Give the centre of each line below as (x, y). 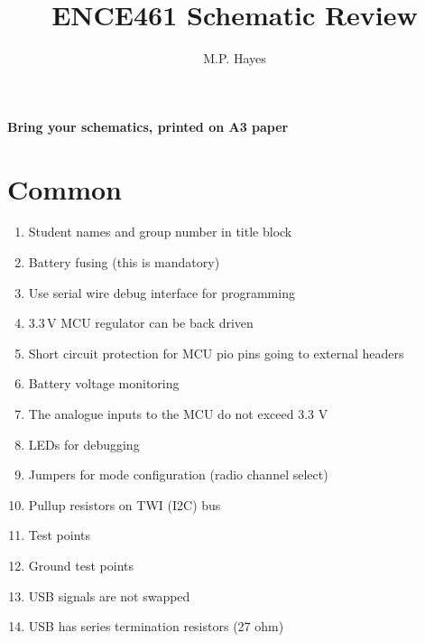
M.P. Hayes (235, 58)
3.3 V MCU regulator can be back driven (141, 323)
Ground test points (81, 565)
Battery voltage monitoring (104, 383)
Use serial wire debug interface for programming (162, 292)
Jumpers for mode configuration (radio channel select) (178, 475)
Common (65, 188)
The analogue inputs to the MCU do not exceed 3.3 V (178, 414)
